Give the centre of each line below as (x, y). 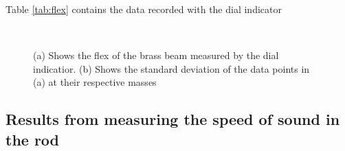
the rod (33, 139)
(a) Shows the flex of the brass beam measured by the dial (156, 55)
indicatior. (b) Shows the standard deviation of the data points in (171, 68)
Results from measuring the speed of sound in (173, 119)
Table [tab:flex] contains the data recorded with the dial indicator (144, 9)
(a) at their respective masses (95, 82)
